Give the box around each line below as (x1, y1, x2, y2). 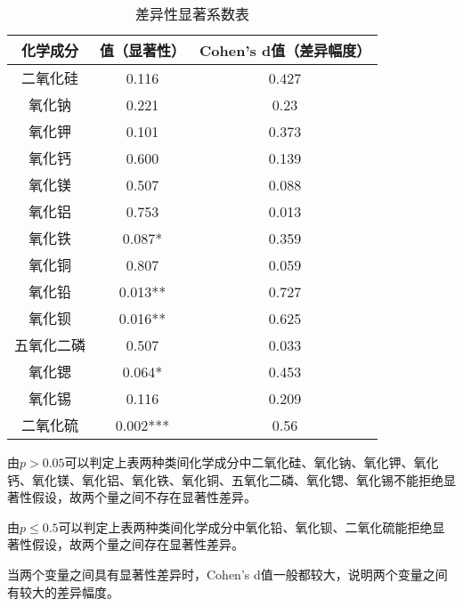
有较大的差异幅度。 (7, 582, 119, 601)
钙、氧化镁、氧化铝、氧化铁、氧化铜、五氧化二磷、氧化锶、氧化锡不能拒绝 (7, 470, 443, 489)
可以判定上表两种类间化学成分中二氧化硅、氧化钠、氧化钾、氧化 (64, 453, 439, 471)
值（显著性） (100, 40, 186, 61)
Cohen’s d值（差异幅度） (199, 40, 371, 61)
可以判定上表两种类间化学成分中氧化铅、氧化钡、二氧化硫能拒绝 (58, 517, 433, 536)
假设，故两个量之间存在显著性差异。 (31, 535, 244, 554)
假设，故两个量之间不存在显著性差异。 (31, 488, 256, 506)
